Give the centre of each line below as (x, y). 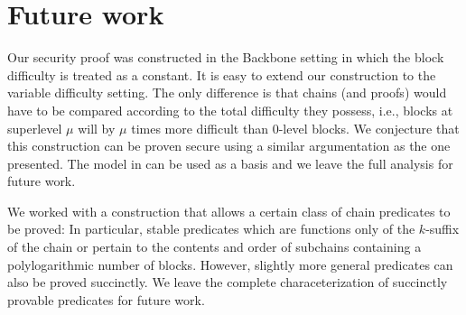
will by (97, 128)
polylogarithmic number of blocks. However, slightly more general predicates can (230, 264)
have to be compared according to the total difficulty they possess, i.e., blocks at (230, 110)
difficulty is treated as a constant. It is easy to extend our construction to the (222, 74)
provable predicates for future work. (106, 299)
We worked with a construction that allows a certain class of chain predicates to (229, 211)
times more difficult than (200, 128)
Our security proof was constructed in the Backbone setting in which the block (226, 57)
